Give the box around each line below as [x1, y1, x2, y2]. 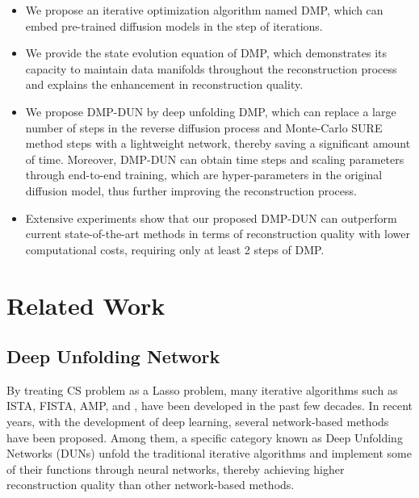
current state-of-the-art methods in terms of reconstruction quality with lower [25, 225, 410, 242]
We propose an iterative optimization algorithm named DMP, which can [25, 2, 383, 18]
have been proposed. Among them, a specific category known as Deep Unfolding [6, 429, 403, 446]
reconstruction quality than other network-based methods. [6, 476, 295, 493]
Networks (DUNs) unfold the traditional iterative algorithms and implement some [6, 445, 412, 462]
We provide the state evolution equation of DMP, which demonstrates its [25, 44, 388, 61]
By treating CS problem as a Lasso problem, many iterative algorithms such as [6, 381, 398, 398]
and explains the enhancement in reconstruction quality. [25, 76, 304, 93]
